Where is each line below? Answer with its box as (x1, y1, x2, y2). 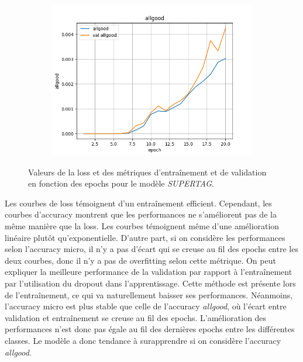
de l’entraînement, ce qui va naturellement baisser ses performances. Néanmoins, (5, 288, 293, 301)
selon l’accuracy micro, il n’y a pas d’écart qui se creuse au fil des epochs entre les (5, 243, 298, 255)
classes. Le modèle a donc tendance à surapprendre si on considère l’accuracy (5, 334, 281, 346)
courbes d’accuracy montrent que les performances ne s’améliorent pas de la (5, 208, 277, 220)
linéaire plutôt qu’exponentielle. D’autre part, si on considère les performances (5, 231, 285, 243)
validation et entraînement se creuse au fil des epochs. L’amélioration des (5, 311, 267, 323)
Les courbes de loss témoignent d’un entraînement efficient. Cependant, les (5, 196, 272, 209)
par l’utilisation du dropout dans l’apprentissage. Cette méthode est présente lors (5, 277, 296, 289)
